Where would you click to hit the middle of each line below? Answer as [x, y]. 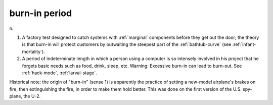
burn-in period [41, 13]
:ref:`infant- [244, 44]
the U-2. [32, 96]
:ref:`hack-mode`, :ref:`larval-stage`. [59, 73]
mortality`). [33, 51]
